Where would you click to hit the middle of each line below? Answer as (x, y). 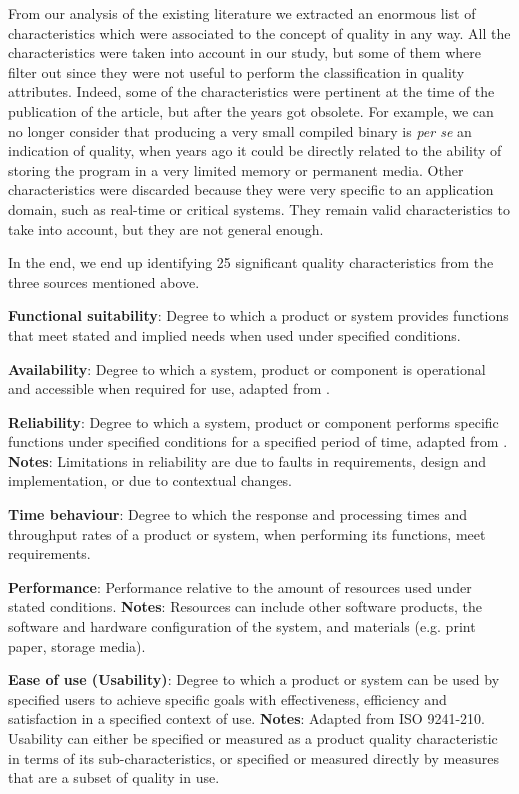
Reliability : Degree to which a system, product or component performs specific (253, 421)
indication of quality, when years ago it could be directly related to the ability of (255, 150)
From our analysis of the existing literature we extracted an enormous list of (242, 13)
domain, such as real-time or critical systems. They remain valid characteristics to (259, 208)
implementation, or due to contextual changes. (150, 480)
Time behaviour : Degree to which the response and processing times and (238, 514)
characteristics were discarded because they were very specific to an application (251, 189)
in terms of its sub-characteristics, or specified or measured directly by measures (253, 757)
